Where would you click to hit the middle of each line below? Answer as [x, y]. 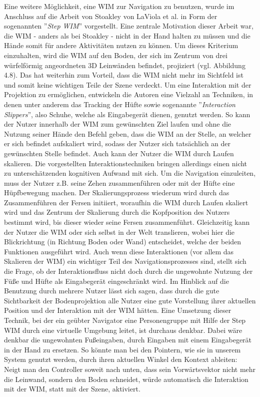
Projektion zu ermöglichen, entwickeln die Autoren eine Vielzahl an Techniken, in [129, 94]
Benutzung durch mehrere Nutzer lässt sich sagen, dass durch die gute [112, 291]
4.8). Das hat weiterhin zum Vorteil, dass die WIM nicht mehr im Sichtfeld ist [124, 75]
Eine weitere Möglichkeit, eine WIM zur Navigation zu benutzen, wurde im [119, 6]
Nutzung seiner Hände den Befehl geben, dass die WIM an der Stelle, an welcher [128, 133]
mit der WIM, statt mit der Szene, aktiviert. [72, 389]
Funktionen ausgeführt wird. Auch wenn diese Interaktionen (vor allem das [119, 251]
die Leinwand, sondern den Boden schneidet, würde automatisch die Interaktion [126, 379]
